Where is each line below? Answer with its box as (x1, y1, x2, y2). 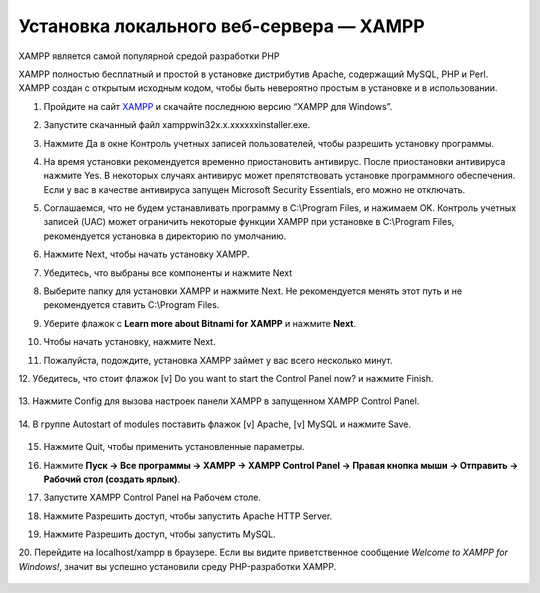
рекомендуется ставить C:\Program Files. (43, 299, 220, 311)
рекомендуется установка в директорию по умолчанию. (43, 230, 287, 242)
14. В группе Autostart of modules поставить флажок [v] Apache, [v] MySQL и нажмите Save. (18, 418, 412, 430)
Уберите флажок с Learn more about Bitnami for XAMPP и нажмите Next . (43, 317, 357, 329)
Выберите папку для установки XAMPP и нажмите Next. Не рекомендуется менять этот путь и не (43, 285, 463, 297)
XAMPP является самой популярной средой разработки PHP (18, 50, 280, 62)
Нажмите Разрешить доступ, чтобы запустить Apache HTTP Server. (43, 510, 333, 522)
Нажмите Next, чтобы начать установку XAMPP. (43, 248, 250, 260)
